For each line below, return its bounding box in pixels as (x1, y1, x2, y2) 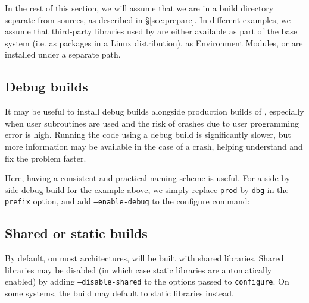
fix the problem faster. (5, 151, 86, 164)
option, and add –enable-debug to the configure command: (33, 195, 250, 207)
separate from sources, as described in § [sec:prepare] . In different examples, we (5, 13, 291, 26)
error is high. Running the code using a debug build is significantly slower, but (5, 128, 291, 141)
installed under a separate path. (5, 48, 121, 61)
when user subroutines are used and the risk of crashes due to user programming (5, 116, 299, 129)
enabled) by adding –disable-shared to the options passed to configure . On (5, 275, 289, 288)
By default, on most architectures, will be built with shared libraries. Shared (5, 252, 284, 264)
